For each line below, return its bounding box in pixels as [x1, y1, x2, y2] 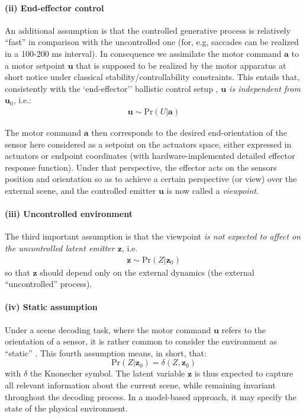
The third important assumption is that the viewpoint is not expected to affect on [5, 230, 301, 242]
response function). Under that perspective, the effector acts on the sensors [5, 161, 277, 173]
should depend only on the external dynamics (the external [40, 266, 255, 278]
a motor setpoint [5, 59, 66, 71]
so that [5, 266, 30, 278]
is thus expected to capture [194, 367, 293, 379]
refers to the [221, 323, 266, 336]
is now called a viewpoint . [166, 184, 259, 196]
